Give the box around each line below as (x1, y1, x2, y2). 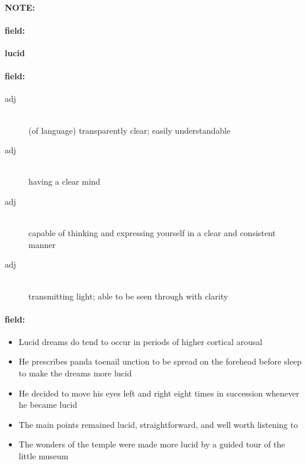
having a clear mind (28, 175, 101, 188)
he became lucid (18, 398, 78, 411)
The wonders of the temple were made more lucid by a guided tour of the (18, 438, 285, 450)
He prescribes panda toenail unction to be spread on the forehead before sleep (18, 355, 302, 368)
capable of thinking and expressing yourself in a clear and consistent (28, 227, 276, 239)
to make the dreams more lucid (18, 367, 132, 379)
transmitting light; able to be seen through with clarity (28, 289, 228, 302)
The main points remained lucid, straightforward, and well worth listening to (18, 418, 298, 430)
